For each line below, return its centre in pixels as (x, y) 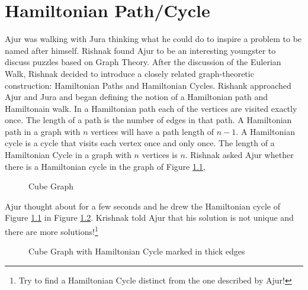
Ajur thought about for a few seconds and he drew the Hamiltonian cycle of (143, 206)
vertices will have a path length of (153, 131)
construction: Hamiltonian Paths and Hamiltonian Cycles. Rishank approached (148, 85)
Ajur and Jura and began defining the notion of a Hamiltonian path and (137, 97)
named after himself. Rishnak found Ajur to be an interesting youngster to (140, 50)
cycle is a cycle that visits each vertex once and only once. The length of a (140, 143)
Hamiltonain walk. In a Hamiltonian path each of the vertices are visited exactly (151, 108)
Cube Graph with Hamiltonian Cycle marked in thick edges (137, 251)
